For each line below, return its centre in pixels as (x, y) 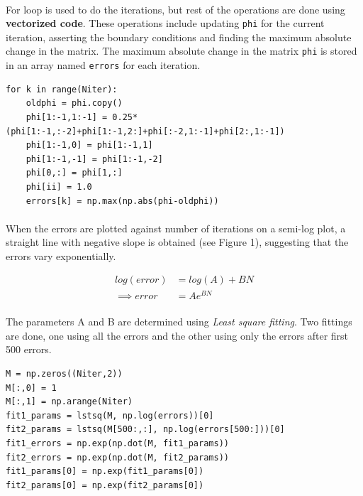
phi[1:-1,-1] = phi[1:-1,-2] (94, 159)
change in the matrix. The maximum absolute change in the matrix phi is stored (181, 51)
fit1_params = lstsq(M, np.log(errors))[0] (110, 415)
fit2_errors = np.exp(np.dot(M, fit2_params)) (117, 457)
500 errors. (29, 349)
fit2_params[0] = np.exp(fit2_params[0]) (105, 485)
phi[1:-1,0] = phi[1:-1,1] (89, 145)
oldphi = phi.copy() (74, 103)
